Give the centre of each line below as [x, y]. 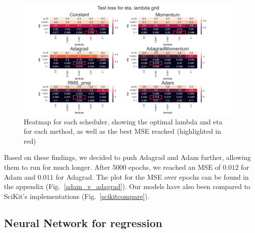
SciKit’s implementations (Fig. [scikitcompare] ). [77, 196]
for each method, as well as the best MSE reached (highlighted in [123, 131]
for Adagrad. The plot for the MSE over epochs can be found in [152, 176]
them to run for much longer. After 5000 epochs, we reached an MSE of [112, 167]
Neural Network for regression [83, 222]
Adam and [20, 176]
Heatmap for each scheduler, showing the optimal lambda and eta [123, 121]
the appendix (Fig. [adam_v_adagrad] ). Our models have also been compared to [127, 186]
